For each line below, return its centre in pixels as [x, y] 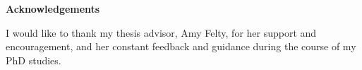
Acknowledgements [53, 8]
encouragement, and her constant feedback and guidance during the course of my [181, 46]
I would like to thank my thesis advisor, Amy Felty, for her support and [161, 32]
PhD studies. [34, 60]
